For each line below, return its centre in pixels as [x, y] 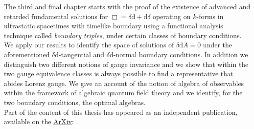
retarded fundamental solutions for [56, 16]
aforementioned [27, 54]
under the [218, 45]
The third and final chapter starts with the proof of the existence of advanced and [127, 6]
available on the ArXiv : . [41, 121]
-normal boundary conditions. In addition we [181, 54]
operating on [172, 16]
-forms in [210, 16]
